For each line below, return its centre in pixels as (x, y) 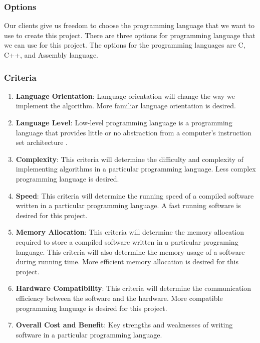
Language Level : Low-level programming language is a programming (124, 122)
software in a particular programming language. (89, 334)
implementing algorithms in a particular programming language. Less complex (136, 169)
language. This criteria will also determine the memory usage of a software (130, 251)
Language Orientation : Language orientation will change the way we (125, 96)
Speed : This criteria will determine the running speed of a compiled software (135, 195)
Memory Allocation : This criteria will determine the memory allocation (130, 232)
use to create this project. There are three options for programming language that (130, 35)
